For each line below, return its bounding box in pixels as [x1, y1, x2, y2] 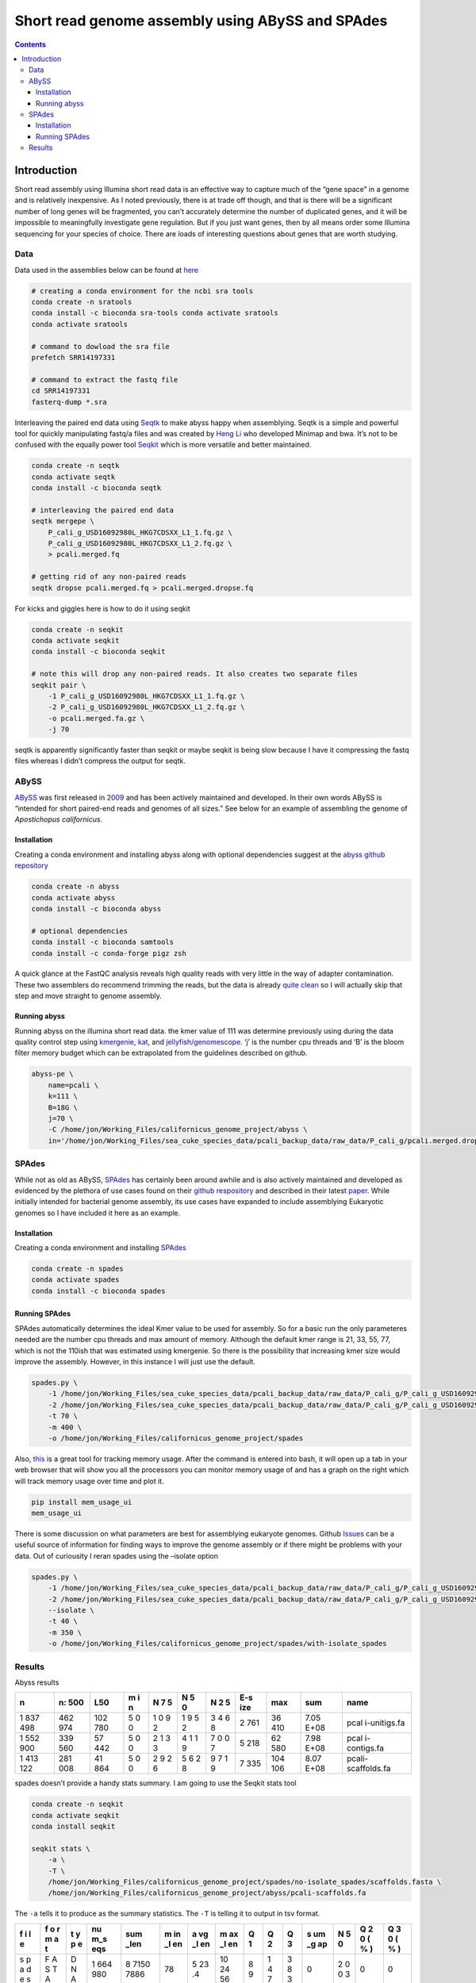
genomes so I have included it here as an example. [14, 1208, 181, 1218]
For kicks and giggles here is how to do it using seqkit [14, 604, 190, 613]
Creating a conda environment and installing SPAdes [14, 1243, 186, 1252]
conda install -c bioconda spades [31, 1286, 166, 1295]
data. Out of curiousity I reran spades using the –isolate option [14, 1551, 218, 1560]
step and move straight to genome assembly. [14, 991, 163, 1001]
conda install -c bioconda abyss [31, 904, 162, 913]
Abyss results [14, 1678, 59, 1687]
